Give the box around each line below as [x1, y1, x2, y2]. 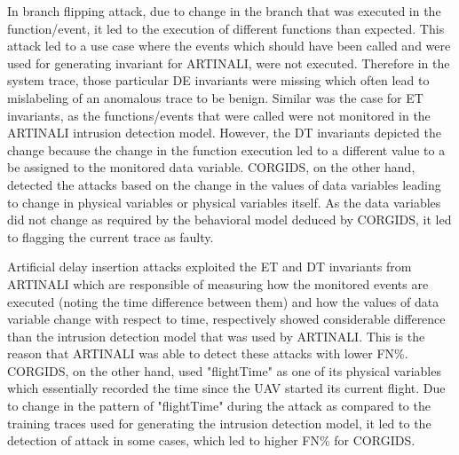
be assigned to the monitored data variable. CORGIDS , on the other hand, [7, 158, 415, 177]
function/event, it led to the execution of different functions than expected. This [7, 19, 445, 37]
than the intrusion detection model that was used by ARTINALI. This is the [7, 326, 425, 345]
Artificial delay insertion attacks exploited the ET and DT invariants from [7, 257, 412, 276]
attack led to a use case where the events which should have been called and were [7, 36, 451, 55]
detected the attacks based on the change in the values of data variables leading [7, 175, 441, 193]
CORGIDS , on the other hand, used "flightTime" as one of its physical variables [7, 361, 441, 380]
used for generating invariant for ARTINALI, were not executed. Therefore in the [7, 53, 450, 72]
